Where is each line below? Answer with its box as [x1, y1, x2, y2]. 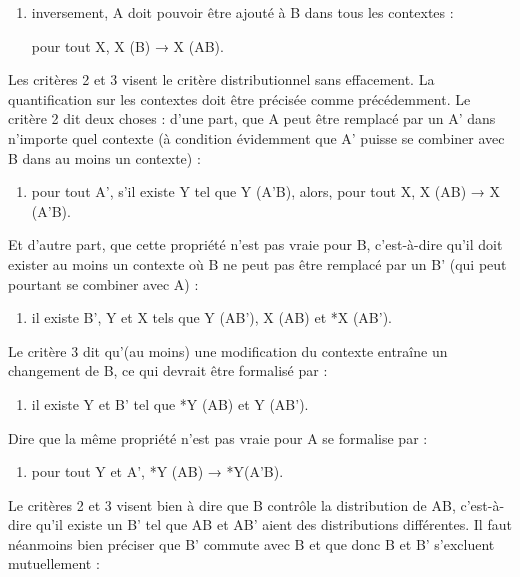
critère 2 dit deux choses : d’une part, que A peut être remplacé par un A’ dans [8, 108, 496, 129]
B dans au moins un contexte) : [8, 147, 201, 168]
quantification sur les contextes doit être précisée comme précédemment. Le [8, 88, 471, 109]
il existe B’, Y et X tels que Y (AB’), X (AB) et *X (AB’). [31, 307, 392, 328]
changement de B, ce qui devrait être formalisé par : [8, 360, 328, 381]
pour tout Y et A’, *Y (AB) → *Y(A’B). [31, 461, 284, 482]
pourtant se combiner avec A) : [8, 273, 199, 294]
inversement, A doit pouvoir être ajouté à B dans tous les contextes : [31, 2, 454, 22]
